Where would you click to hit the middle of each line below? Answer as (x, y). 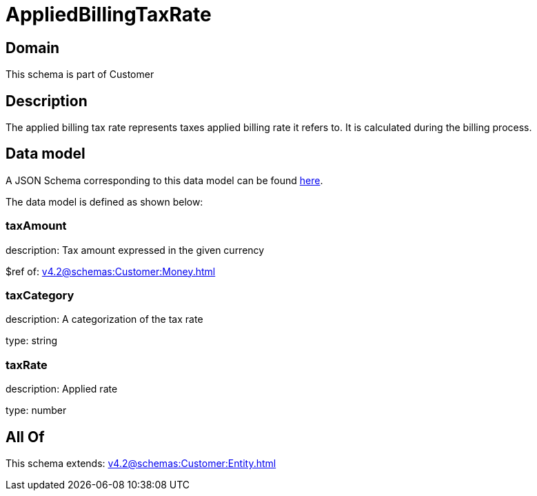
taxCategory (40, 295)
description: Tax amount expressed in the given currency (135, 250)
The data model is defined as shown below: (104, 201)
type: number (36, 410)
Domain (33, 48)
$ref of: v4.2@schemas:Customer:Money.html (111, 271)
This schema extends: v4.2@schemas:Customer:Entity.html (141, 463)
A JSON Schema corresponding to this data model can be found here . (164, 180)
